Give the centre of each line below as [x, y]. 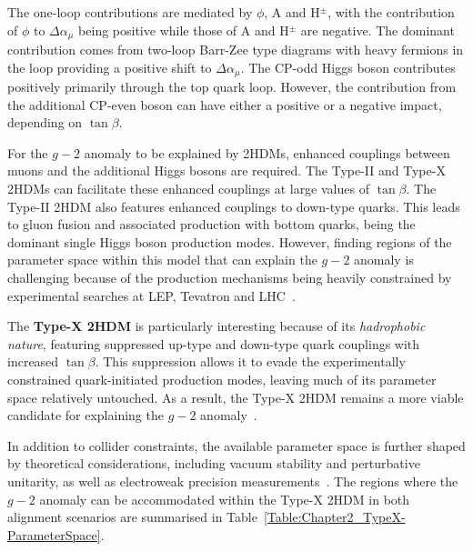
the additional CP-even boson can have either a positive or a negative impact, [225, 104]
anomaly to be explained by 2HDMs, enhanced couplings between [267, 152]
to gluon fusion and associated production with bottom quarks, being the [211, 224]
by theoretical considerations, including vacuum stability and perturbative [214, 463]
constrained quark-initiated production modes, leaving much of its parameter [222, 379]
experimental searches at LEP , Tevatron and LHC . [151, 295]
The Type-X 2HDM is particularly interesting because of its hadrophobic [216, 326]
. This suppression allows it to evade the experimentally [250, 361]
